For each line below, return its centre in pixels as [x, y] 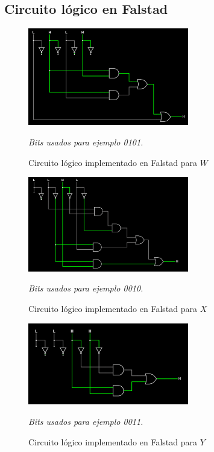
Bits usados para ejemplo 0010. [86, 288]
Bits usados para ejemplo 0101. [86, 142]
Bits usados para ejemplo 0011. [86, 421]
